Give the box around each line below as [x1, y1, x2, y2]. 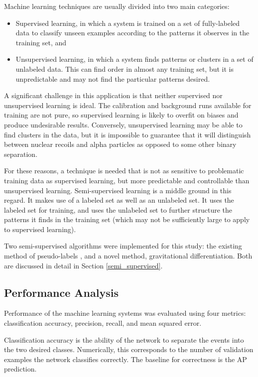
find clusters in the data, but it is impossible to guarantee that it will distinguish [4, 129, 251, 139]
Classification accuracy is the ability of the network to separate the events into [4, 334, 244, 345]
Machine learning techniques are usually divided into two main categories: [4, 1, 230, 11]
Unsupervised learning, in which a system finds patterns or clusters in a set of [15, 54, 254, 64]
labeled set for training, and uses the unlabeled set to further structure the [4, 204, 232, 215]
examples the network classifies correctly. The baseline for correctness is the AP [4, 354, 247, 364]
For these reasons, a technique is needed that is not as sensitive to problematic [4, 165, 244, 176]
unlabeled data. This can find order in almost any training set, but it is [15, 63, 234, 74]
